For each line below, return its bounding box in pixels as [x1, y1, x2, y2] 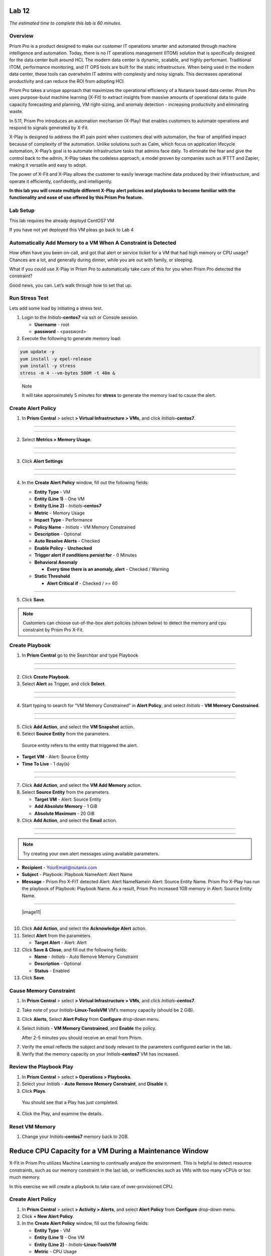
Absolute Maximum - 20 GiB [34, 810, 95, 816]
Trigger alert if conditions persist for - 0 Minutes [34, 552, 138, 558]
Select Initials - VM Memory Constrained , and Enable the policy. [22, 1025, 157, 1031]
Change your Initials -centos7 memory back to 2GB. [22, 1133, 129, 1140]
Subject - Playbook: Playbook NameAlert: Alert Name [22, 872, 133, 878]
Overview [9, 33, 34, 40]
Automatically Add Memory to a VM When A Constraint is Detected [9, 239, 177, 246]
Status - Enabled [34, 968, 70, 974]
